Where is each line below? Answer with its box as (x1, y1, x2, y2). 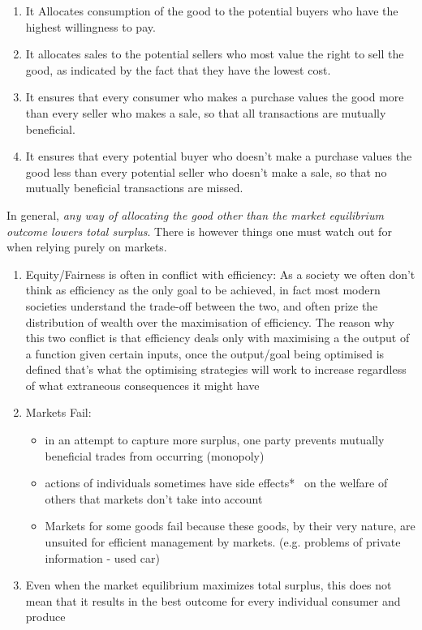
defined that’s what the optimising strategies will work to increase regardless (25, 361, 407, 378)
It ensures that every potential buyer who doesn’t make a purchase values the (25, 148, 412, 165)
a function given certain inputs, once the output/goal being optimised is (25, 345, 385, 362)
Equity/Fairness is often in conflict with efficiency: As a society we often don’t (25, 265, 416, 282)
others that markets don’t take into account (45, 490, 263, 507)
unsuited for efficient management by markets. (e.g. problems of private (45, 534, 401, 551)
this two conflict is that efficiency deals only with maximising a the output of (25, 329, 410, 346)
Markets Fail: (25, 404, 92, 421)
